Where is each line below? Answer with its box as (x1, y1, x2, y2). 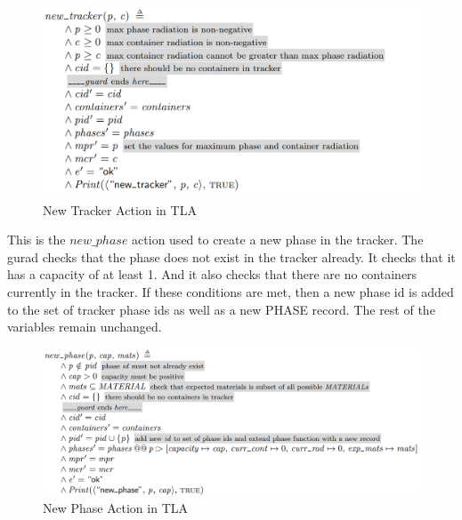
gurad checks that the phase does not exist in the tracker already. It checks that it (7, 247, 456, 266)
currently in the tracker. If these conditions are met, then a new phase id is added (7, 283, 454, 301)
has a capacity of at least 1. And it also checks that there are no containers (7, 265, 417, 284)
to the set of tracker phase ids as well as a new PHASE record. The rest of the (7, 300, 435, 318)
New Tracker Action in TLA (43, 200, 197, 219)
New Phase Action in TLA (43, 499, 189, 517)
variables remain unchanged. (7, 317, 162, 336)
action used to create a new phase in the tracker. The (132, 230, 424, 249)
